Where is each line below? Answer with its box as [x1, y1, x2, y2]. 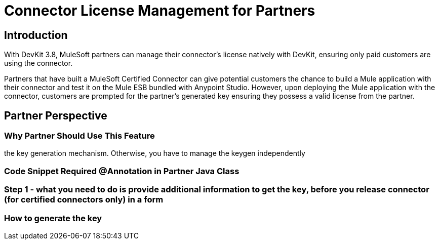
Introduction [4, 28, 68, 42]
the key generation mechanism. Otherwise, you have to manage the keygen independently [4, 149, 305, 158]
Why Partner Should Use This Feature [4, 131, 155, 141]
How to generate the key [4, 213, 102, 223]
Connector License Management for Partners [4, 2, 315, 19]
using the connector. [4, 59, 73, 68]
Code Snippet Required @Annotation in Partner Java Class [4, 166, 240, 176]
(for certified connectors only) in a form [4, 194, 164, 205]
